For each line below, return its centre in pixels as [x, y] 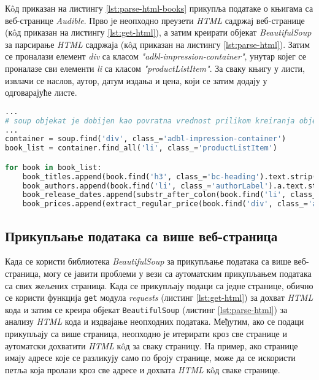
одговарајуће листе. [41, 92]
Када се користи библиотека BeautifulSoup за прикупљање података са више [148, 261]
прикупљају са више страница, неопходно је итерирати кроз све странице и [146, 334]
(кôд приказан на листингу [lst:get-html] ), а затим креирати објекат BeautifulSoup [158, 32]
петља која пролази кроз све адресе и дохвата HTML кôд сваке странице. [143, 369]
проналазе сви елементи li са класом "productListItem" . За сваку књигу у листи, [155, 68]
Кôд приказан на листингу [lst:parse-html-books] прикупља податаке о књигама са [159, 8]
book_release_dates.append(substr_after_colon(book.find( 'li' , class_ [170, 195]
